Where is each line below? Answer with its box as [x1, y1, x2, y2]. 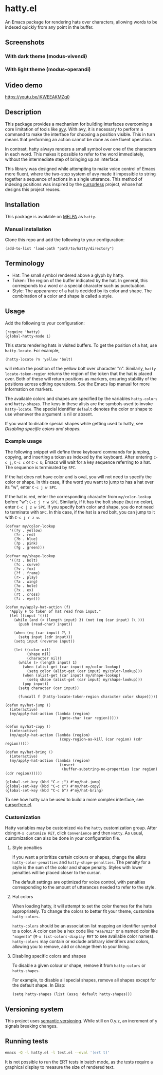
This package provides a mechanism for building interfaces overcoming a [5, 121, 152, 127]
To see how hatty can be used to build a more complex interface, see [5, 796, 144, 802]
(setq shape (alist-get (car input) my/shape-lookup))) [26, 677, 143, 682]
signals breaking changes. [5, 1023, 58, 1029]
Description [5, 108, 41, 116]
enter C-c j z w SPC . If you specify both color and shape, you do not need [5, 504, 154, 509]
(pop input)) [22, 681, 49, 686]
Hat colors [12, 894, 33, 900]
